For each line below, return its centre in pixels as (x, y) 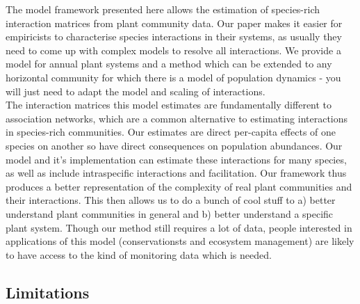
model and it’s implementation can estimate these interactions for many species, (176, 159)
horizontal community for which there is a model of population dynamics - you (173, 77)
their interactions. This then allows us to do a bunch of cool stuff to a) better (171, 200)
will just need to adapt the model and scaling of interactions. (136, 91)
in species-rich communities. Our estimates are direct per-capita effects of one (171, 132)
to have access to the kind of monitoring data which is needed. (139, 254)
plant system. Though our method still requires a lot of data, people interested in (179, 227)
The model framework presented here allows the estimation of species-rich (163, 9)
